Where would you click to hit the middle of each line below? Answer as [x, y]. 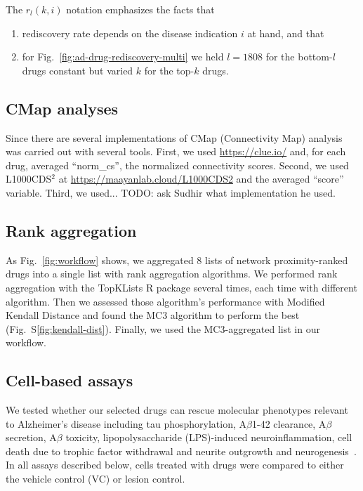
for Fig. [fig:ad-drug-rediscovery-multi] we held [123, 57]
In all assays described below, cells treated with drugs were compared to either [175, 465]
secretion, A [31, 437]
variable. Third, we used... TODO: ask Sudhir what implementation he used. [171, 192]
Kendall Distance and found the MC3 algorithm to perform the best [153, 315]
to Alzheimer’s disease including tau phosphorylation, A [126, 423]
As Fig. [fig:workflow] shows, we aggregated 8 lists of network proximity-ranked [177, 260]
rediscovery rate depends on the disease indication [130, 33]
